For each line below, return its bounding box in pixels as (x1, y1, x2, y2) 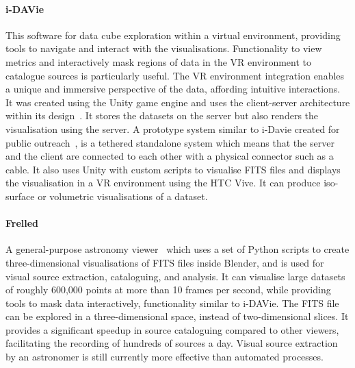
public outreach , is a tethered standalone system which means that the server (5, 135, 334, 149)
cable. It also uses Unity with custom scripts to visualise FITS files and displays (5, 162, 341, 176)
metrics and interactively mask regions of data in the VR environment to (5, 54, 312, 69)
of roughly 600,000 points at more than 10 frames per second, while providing (5, 282, 331, 297)
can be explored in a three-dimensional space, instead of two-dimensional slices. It (5, 309, 349, 323)
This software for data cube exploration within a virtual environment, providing (5, 27, 341, 42)
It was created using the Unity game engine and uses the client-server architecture (5, 95, 350, 109)
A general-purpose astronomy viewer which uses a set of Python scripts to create (5, 242, 350, 256)
